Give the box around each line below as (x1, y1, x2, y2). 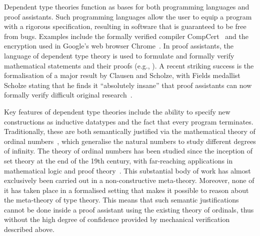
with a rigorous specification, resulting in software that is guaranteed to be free (4, 21, 246, 31)
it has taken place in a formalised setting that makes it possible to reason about (4, 184, 249, 195)
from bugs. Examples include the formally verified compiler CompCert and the (4, 30, 249, 41)
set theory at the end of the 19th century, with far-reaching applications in (4, 155, 233, 165)
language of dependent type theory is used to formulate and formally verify (4, 50, 234, 60)
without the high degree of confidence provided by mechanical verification (4, 214, 230, 224)
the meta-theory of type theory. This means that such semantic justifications (4, 194, 239, 205)
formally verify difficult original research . (4, 89, 132, 100)
